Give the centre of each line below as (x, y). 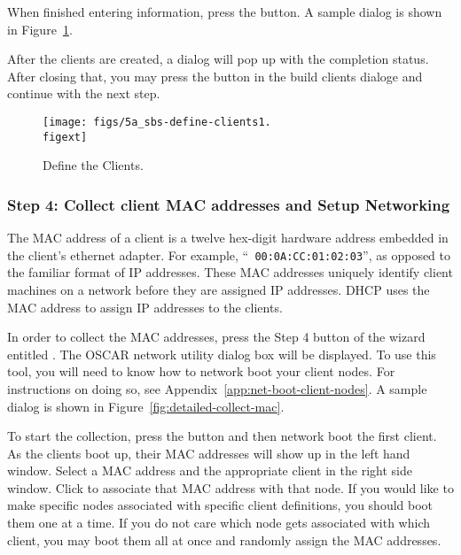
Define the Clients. (93, 165)
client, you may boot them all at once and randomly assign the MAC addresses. (224, 540)
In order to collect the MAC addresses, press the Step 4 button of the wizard (216, 337)
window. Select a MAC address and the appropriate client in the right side (210, 470)
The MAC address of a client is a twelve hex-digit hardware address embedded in (228, 238)
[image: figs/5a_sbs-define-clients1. (157, 122)
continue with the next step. (84, 93)
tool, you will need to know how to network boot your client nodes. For (201, 371)
